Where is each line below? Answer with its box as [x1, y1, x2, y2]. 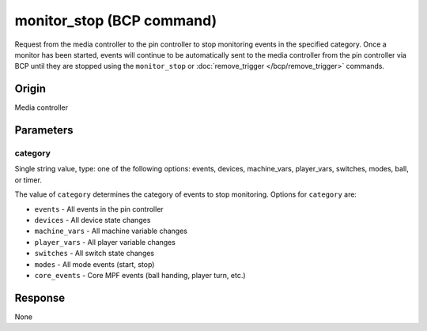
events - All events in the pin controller [34, 204, 164, 213]
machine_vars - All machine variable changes [34, 226, 187, 236]
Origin [14, 82, 47, 96]
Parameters [14, 123, 74, 137]
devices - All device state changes [34, 215, 151, 224]
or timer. [14, 175, 43, 185]
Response [14, 291, 66, 304]
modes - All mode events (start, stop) [34, 259, 155, 269]
